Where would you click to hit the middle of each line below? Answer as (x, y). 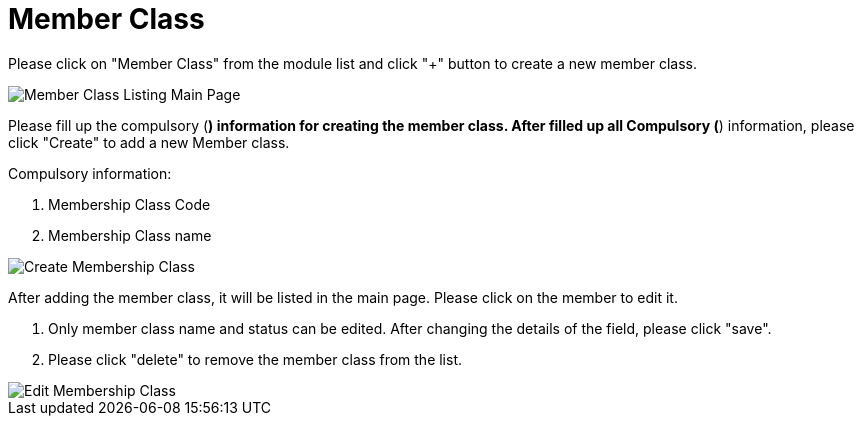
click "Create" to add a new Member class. (149, 142)
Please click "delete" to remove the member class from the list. (255, 359)
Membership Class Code (129, 204)
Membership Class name (130, 235)
